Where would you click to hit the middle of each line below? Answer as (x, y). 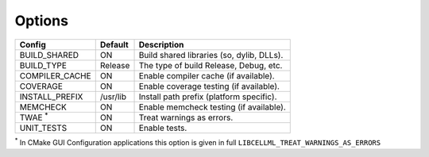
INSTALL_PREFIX (51, 97)
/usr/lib (113, 97)
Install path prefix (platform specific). (208, 97)
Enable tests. (163, 128)
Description (161, 44)
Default (114, 44)
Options (42, 21)
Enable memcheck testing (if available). (212, 107)
